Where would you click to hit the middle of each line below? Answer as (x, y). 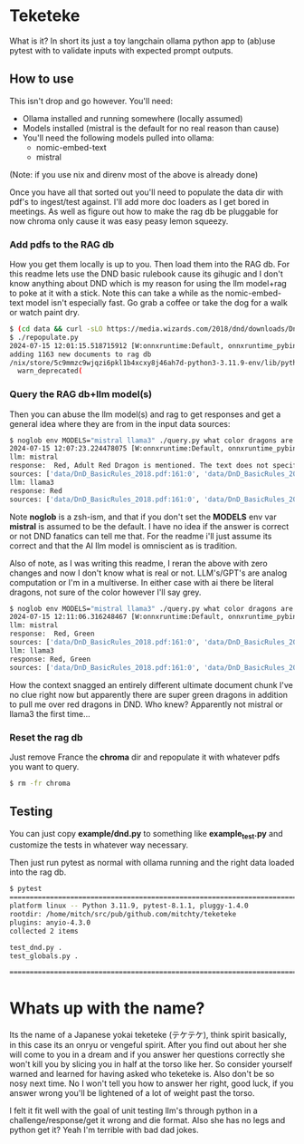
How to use (42, 79)
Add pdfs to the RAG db (62, 244)
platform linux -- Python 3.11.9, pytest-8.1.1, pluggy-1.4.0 (129, 906)
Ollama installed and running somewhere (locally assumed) (133, 118)
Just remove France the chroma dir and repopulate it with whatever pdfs (145, 757)
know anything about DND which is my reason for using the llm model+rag (148, 284)
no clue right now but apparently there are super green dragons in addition (148, 694)
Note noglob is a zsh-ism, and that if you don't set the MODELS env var (143, 517)
